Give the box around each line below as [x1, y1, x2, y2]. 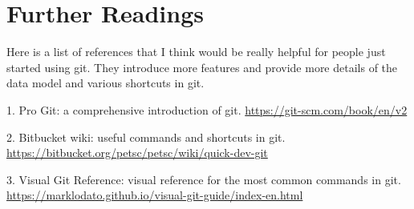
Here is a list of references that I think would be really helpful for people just [6, 43, 386, 60]
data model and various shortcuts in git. [6, 74, 205, 91]
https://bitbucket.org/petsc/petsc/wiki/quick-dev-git [6, 144, 268, 161]
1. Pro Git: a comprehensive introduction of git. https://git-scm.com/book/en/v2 [6, 101, 408, 118]
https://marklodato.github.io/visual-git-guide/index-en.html [6, 187, 303, 203]
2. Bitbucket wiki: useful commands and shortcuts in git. [6, 128, 286, 145]
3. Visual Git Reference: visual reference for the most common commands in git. [6, 171, 401, 187]
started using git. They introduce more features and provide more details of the [6, 58, 398, 75]
